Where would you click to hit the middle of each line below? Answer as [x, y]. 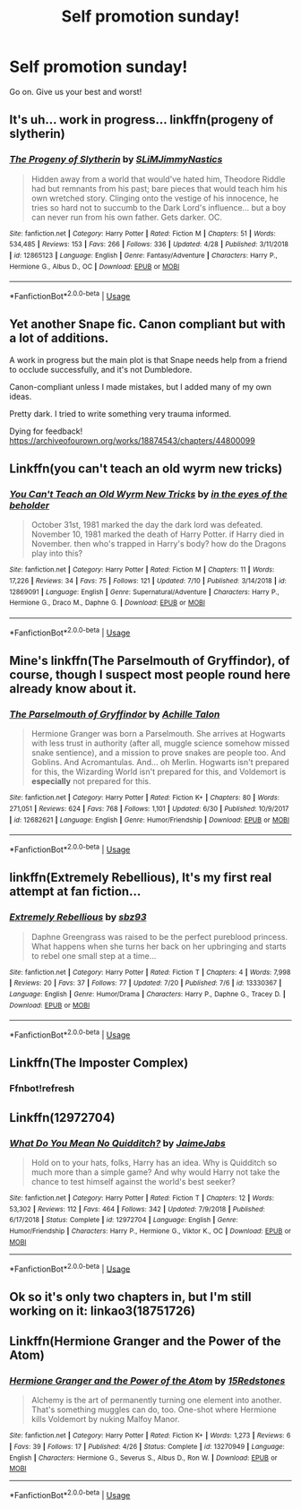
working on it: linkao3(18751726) [102, 1311]
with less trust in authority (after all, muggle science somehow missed [160, 743]
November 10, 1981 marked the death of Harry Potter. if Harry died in [158, 534]
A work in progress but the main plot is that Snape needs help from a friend [148, 359]
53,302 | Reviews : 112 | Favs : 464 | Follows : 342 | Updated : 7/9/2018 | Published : [138, 1209]
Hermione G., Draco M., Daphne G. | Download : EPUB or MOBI [107, 603]
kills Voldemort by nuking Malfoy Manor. [105, 1419]
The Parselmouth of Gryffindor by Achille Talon [115, 714]
